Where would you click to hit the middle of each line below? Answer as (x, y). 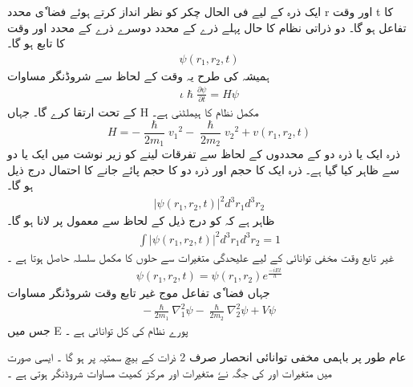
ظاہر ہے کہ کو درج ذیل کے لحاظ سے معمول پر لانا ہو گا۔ (141, 220)
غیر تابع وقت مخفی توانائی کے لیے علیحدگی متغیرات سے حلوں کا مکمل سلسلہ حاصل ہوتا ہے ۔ (201, 257)
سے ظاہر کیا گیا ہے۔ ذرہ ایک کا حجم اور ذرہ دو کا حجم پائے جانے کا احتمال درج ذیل (204, 169)
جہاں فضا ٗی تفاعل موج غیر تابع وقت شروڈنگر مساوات (139, 293)
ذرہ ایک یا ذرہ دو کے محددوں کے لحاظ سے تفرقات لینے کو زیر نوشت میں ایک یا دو (204, 154)
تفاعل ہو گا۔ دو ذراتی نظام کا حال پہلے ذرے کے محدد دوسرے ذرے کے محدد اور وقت (207, 27)
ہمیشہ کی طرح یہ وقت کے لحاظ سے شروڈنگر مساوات (138, 75)
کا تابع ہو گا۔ (36, 43)
